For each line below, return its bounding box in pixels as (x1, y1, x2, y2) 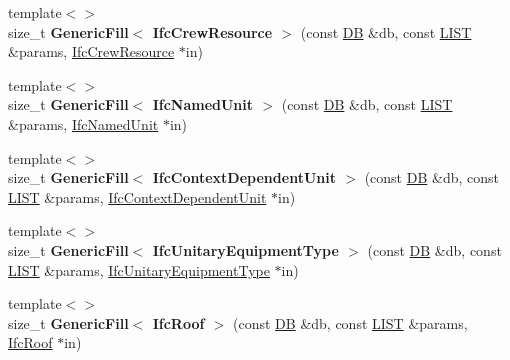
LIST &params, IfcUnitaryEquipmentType (8, 259, 270, 280)
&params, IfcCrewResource (8, 41, 175, 62)
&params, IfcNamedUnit (8, 113, 159, 134)
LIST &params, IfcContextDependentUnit (8, 186, 267, 207)
